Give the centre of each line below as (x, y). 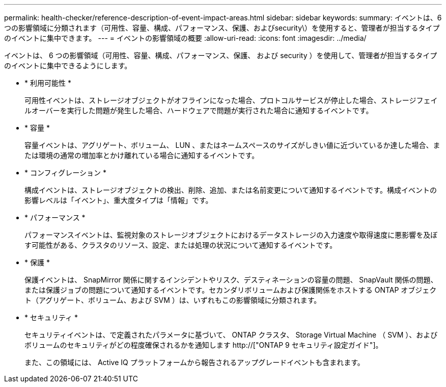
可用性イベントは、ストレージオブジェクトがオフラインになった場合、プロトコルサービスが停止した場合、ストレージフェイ (231, 100)
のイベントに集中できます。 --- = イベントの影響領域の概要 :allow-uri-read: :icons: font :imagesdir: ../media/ (185, 38)
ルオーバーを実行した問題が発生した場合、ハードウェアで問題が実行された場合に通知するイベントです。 (199, 110)
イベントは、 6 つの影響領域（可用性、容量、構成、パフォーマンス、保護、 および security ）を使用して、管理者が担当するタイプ (221, 55)
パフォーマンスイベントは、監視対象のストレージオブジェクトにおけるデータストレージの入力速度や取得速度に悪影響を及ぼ (231, 235)
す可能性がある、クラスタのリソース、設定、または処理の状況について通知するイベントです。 (181, 245)
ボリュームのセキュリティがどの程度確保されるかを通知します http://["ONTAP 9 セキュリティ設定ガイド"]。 (204, 345)
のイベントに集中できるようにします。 (68, 66)
